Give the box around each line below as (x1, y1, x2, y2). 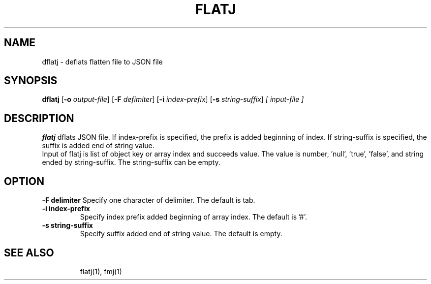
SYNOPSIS (4, 74, 58, 87)
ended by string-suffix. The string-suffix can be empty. (42, 158, 220, 167)
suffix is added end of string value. (42, 141, 154, 150)
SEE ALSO (4, 246, 54, 259)
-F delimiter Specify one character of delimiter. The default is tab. (42, 196, 255, 205)
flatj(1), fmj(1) (80, 267, 122, 276)
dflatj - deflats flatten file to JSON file (42, 57, 163, 66)
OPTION (4, 175, 44, 188)
